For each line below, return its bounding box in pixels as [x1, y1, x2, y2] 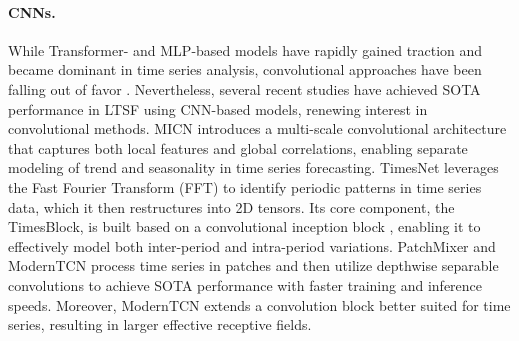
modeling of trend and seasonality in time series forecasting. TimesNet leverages [8, 157, 499, 178]
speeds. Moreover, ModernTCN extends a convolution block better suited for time [8, 294, 511, 315]
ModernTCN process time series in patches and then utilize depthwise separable [8, 255, 499, 276]
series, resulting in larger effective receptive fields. [8, 314, 312, 335]
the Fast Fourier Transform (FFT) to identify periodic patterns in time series [8, 176, 482, 197]
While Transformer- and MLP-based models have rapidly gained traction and [8, 39, 483, 60]
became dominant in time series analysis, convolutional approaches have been [8, 59, 482, 80]
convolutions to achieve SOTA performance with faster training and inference [8, 274, 483, 295]
